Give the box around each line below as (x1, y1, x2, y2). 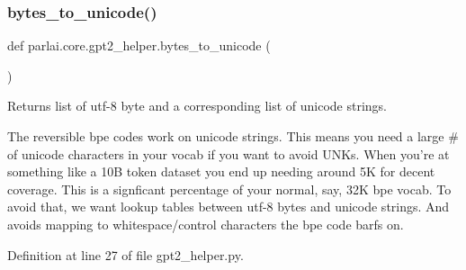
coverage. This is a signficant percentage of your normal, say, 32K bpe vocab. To (7, 179, 452, 198)
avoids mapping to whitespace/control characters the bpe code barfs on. (7, 214, 404, 233)
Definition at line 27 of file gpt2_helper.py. (7, 245, 244, 264)
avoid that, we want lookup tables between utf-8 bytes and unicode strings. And (7, 197, 450, 216)
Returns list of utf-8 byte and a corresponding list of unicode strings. (7, 96, 388, 115)
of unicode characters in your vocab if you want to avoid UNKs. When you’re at (7, 144, 450, 163)
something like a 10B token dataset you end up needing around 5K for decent (7, 162, 435, 181)
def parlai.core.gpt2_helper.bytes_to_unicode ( (7, 36, 271, 55)
